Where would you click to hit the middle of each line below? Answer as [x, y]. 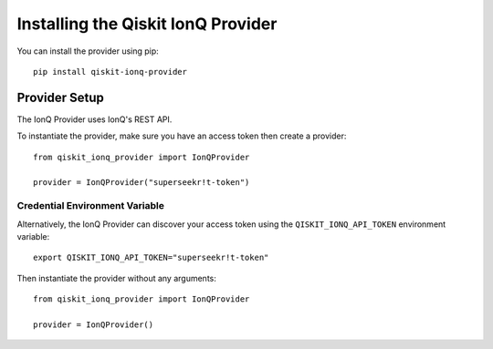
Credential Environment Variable [90, 206]
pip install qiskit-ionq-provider [110, 72]
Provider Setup [60, 97]
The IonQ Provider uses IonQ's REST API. [94, 119]
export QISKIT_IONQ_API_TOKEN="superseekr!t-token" [151, 258]
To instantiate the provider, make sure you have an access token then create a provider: [182, 136]
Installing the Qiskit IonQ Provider [147, 24]
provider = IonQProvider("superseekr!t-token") [142, 183]
